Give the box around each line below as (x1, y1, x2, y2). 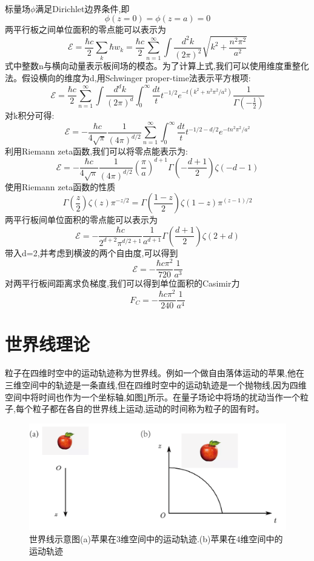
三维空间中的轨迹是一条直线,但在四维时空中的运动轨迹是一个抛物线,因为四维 (5, 378, 307, 391)
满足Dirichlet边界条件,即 (35, 2, 130, 15)
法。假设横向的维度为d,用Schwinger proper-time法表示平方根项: (5, 71, 251, 84)
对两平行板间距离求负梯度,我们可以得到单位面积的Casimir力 (5, 277, 240, 290)
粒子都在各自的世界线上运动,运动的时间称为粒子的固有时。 (32, 402, 264, 415)
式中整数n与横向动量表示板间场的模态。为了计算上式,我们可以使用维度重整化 (5, 59, 309, 72)
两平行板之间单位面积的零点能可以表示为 (5, 23, 166, 36)
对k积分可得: (5, 108, 55, 121)
